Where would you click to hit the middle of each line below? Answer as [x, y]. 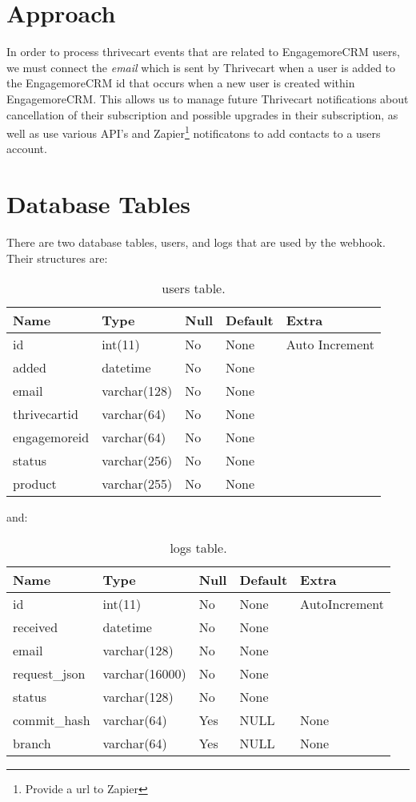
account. [27, 149]
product [35, 484]
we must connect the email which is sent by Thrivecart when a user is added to [201, 67]
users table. [194, 288]
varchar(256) [137, 461]
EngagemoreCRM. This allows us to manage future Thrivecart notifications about [208, 98]
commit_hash [52, 719]
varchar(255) [137, 484]
